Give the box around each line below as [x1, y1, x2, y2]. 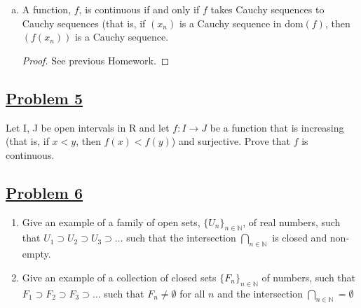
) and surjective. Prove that [171, 134, 290, 148]
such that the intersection [126, 230, 236, 245]
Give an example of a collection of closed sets [22, 269, 217, 284]
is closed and [272, 230, 327, 245]
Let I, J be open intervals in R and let [6, 120, 170, 134]
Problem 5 [6, 87, 83, 108]
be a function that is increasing [210, 120, 344, 134]
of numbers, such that [261, 269, 356, 284]
